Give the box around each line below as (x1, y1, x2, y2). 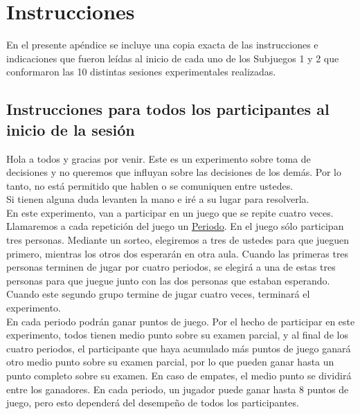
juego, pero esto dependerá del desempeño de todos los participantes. (6, 395, 299, 410)
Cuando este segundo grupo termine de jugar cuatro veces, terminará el (6, 287, 310, 301)
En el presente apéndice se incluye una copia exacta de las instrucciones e (6, 37, 318, 52)
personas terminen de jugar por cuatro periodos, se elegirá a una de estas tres (6, 260, 336, 274)
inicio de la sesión (6, 118, 135, 140)
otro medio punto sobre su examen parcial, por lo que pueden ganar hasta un (6, 354, 334, 369)
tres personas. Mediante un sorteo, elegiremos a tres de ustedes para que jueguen (6, 233, 350, 247)
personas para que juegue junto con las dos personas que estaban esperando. (6, 273, 330, 287)
